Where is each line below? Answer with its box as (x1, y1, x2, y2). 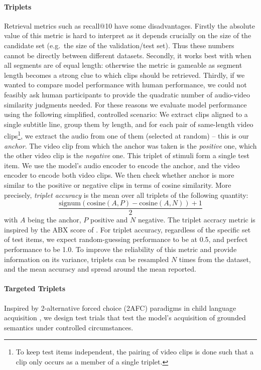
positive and (90, 214, 128, 225)
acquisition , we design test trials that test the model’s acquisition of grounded (4, 312, 246, 323)
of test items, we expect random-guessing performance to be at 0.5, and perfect (4, 234, 248, 244)
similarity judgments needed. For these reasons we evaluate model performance (4, 99, 247, 109)
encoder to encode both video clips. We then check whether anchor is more (4, 170, 234, 180)
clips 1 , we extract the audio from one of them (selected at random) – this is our (4, 129, 249, 141)
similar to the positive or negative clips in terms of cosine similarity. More (4, 179, 231, 190)
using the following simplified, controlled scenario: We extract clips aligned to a (4, 109, 248, 119)
